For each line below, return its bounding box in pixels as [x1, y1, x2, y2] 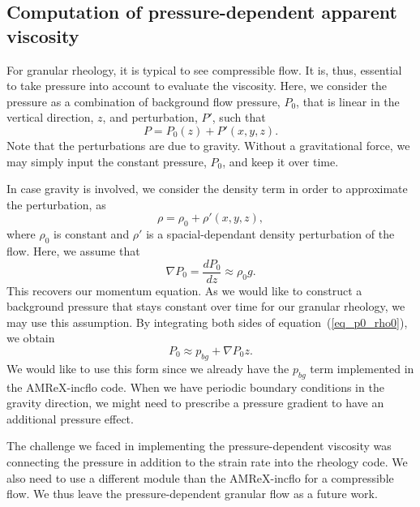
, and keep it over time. [222, 153, 339, 170]
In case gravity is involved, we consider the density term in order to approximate [6, 180, 408, 197]
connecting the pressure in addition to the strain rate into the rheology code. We [6, 453, 408, 470]
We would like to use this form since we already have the [6, 359, 289, 376]
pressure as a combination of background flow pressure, [6, 92, 281, 110]
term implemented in [310, 359, 414, 376]
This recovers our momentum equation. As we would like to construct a [6, 281, 362, 299]
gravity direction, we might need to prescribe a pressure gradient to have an [6, 394, 384, 411]
